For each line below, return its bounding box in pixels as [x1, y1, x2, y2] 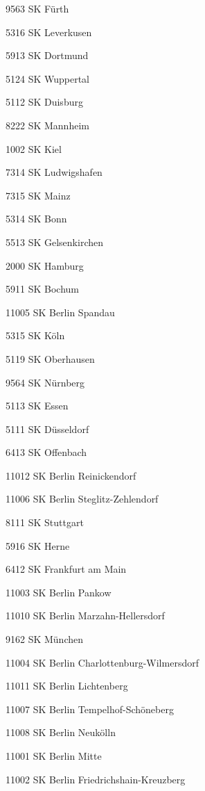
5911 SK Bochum [6, 282, 79, 296]
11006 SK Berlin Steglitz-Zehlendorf [6, 491, 159, 506]
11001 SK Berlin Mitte [6, 749, 102, 763]
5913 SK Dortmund [6, 48, 89, 63]
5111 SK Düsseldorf [6, 421, 89, 436]
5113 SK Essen [6, 398, 69, 413]
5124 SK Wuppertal [6, 71, 90, 85]
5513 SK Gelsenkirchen [6, 234, 103, 249]
